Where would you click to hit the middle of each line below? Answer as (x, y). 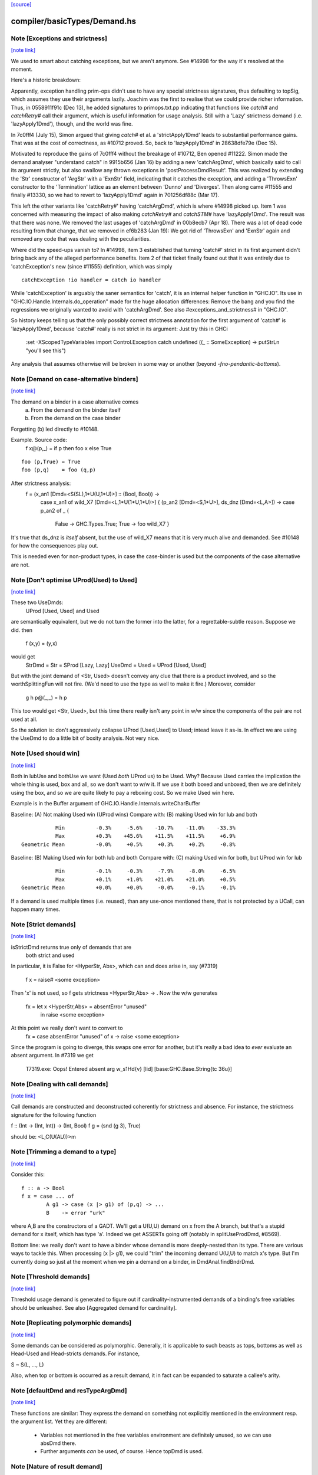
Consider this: (28, 1175)
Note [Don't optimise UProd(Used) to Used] (74, 580)
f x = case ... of (48, 1196)
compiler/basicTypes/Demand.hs (74, 21)
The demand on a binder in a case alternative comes (75, 402)
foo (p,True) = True (51, 461)
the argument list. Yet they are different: (59, 1421)
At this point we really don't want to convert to (67, 1028)
